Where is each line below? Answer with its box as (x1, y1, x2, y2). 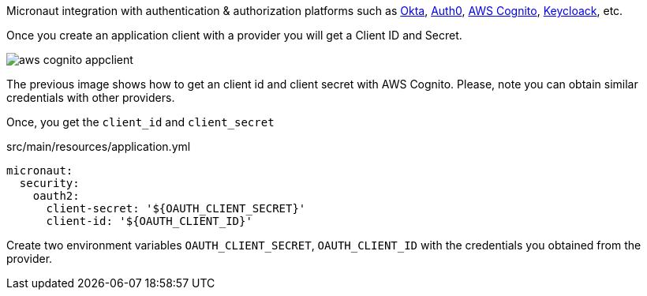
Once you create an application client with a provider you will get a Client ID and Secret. (6, 28, 462, 42)
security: (19, 177, 80, 189)
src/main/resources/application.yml (6, 140, 191, 153)
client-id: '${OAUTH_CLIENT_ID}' (46, 215, 252, 227)
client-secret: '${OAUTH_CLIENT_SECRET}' (46, 202, 306, 215)
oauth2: (32, 189, 80, 202)
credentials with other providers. (6, 91, 175, 104)
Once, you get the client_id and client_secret (6, 115, 275, 129)
